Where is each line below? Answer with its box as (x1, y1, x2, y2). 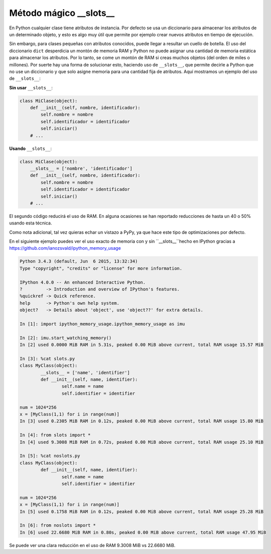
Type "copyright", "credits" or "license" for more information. (19, 266, 182, 271)
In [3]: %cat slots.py (19, 355, 75, 361)
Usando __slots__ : (9, 145, 52, 151)
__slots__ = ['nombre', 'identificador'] (30, 165, 133, 171)
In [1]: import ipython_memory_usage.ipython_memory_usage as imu (19, 321, 185, 327)
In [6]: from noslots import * (19, 523, 96, 528)
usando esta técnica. (9, 220, 52, 226)
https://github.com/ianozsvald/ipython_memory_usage (9, 245, 121, 251)
